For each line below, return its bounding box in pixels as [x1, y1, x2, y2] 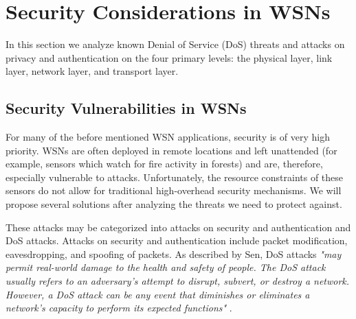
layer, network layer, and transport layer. [5, 64, 179, 78]
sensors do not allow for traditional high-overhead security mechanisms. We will [5, 183, 342, 198]
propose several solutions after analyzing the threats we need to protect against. [5, 197, 342, 211]
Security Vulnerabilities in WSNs [5, 97, 247, 119]
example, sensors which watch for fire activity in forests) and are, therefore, [5, 156, 323, 171]
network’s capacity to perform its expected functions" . [5, 300, 232, 315]
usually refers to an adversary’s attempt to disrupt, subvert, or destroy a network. [5, 274, 350, 288]
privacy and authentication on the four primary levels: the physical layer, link [5, 50, 333, 64]
